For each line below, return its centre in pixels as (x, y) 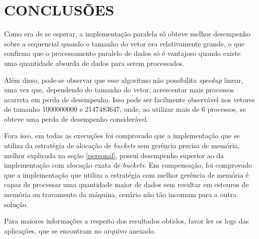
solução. (16, 204)
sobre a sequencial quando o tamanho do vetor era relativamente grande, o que (124, 43)
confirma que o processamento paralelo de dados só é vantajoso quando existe (122, 53)
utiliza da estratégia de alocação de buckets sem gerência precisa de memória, (122, 145)
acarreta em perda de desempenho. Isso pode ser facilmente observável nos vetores (129, 99)
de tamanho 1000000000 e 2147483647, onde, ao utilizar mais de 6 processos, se (125, 109)
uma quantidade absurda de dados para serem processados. (94, 63)
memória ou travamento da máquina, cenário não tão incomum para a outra (120, 194)
